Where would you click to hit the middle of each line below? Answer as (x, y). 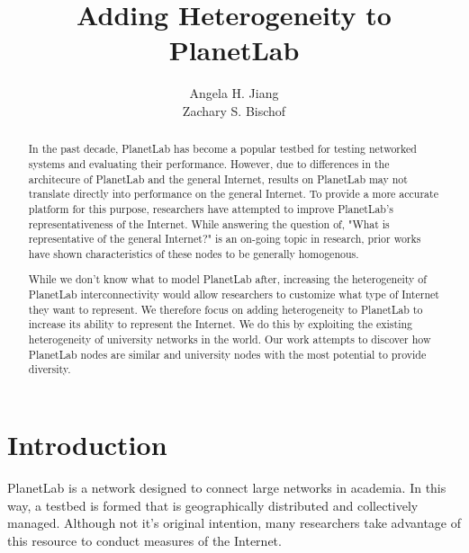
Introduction (87, 445)
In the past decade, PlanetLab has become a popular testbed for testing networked (222, 149)
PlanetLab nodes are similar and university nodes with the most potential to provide (227, 354)
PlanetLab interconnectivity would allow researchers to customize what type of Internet (234, 294)
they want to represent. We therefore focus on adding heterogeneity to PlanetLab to (225, 309)
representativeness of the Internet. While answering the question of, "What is (209, 223)
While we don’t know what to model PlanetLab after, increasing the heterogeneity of (227, 279)
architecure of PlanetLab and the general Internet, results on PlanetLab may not (218, 178)
